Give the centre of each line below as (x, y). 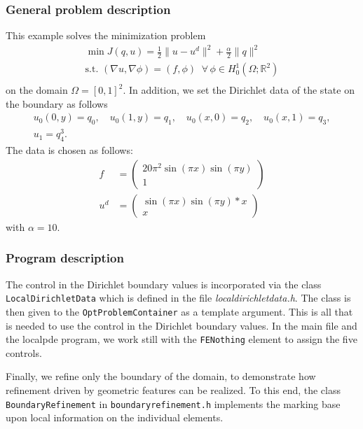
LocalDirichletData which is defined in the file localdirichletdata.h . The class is (178, 298)
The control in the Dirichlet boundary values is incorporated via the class (164, 284)
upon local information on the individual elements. (115, 417)
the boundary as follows (57, 103)
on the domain (37, 90)
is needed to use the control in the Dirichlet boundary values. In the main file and (181, 325)
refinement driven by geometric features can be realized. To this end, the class (173, 389)
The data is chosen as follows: (69, 150)
